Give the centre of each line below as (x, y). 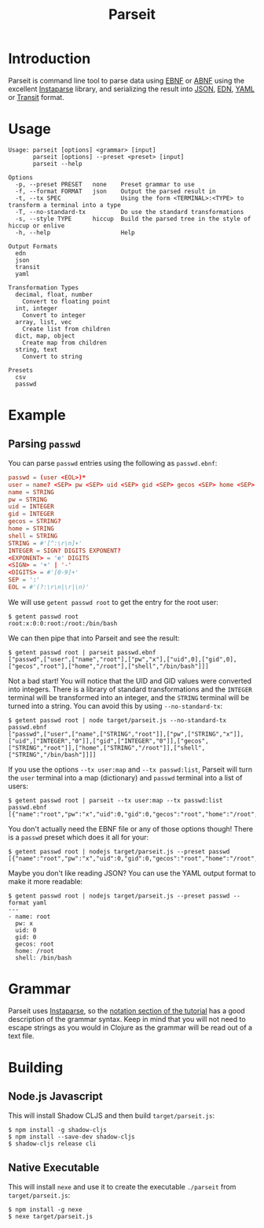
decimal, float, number (54, 294)
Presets (21, 370)
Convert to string (52, 356)
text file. (21, 1035)
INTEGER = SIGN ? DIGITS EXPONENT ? (65, 551)
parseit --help (57, 164)
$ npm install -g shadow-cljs (58, 1130)
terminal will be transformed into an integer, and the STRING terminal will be (129, 697)
